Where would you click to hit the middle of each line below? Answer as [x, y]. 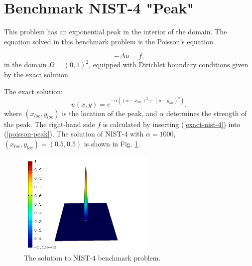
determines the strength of [206, 113]
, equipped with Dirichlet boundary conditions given [169, 65]
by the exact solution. [37, 74]
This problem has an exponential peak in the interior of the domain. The [116, 32]
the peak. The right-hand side [50, 124]
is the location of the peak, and [110, 113]
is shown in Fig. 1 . [112, 143]
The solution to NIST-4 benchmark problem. [92, 258]
